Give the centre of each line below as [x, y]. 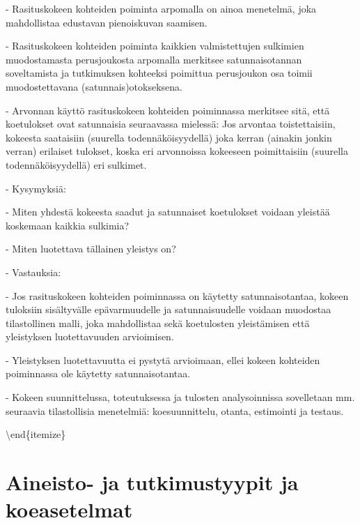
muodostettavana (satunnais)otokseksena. [94, 86]
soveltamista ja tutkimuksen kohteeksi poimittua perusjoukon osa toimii [159, 73]
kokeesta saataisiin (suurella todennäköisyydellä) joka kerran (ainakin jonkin [169, 137]
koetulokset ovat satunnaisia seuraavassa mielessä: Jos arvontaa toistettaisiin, [171, 124]
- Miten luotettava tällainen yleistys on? [91, 249]
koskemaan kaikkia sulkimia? [68, 225]
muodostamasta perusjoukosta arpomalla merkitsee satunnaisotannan [154, 59]
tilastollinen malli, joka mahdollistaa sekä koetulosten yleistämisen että [158, 323]
